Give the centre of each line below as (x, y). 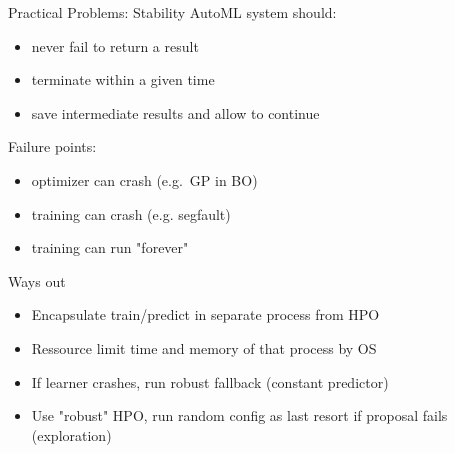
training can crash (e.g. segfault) (131, 213)
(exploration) (71, 434)
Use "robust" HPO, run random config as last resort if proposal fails (239, 415)
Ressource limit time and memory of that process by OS (204, 347)
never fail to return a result (115, 45)
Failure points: (52, 146)
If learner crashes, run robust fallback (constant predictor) (210, 381)
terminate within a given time (123, 79)
